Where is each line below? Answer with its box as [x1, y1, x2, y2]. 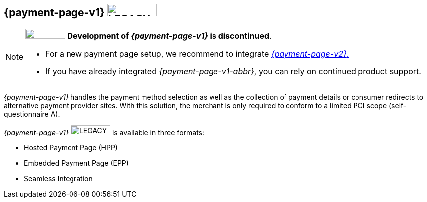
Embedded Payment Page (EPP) [24, 159, 129, 168]
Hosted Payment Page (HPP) [24, 143, 118, 152]
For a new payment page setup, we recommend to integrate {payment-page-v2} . [45, 49, 349, 59]
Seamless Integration [24, 174, 93, 183]
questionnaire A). [4, 110, 60, 119]
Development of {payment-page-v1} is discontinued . [67, 31, 272, 41]
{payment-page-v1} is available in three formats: [4, 128, 205, 137]
